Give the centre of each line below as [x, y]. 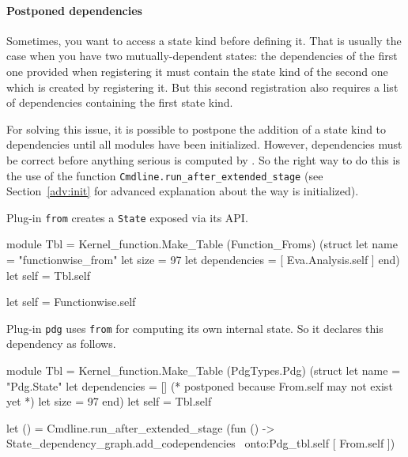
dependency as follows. [61, 344]
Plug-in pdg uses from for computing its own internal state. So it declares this [195, 328]
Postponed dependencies [74, 10]
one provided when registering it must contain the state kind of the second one [197, 71]
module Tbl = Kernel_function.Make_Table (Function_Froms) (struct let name [202, 244]
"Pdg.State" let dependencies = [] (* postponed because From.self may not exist [200, 385]
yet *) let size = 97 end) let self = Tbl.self [109, 401]
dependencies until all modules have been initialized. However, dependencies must [204, 144]
